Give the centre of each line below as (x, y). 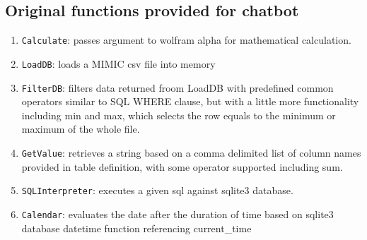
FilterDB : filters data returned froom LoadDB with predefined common (177, 87)
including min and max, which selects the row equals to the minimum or (179, 115)
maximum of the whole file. (81, 129)
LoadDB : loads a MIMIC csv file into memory (118, 63)
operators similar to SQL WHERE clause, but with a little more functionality (190, 101)
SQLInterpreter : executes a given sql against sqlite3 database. (157, 190)
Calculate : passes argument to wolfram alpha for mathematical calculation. (186, 40)
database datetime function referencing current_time (136, 228)
